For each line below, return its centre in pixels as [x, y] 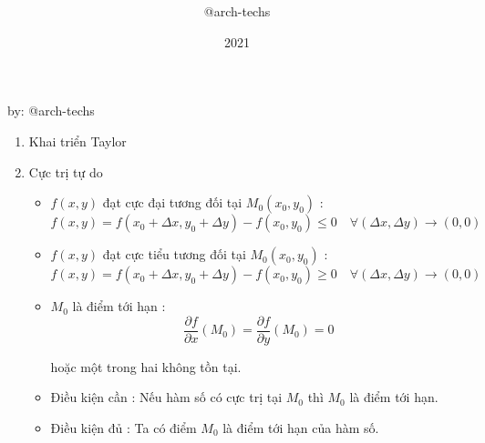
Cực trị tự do [66, 171]
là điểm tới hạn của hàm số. [301, 428]
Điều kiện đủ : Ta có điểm [124, 428]
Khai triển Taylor [77, 141]
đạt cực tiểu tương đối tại [174, 254]
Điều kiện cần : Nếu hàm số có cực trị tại [166, 397]
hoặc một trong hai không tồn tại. [146, 366]
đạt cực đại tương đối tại [172, 202]
